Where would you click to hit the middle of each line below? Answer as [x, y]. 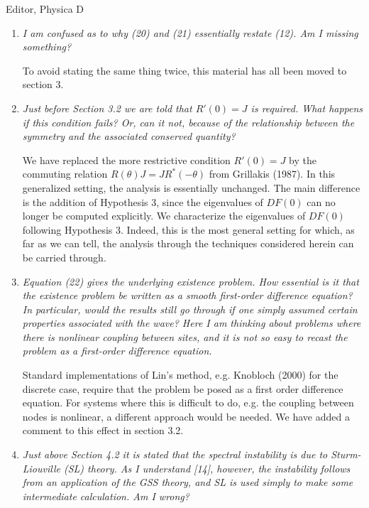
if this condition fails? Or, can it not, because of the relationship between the [188, 122]
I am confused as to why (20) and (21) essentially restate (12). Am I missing [190, 32]
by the [303, 160]
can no [321, 201]
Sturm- [346, 454]
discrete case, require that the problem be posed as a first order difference [183, 388]
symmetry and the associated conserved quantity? [129, 136]
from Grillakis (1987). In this [272, 174]
